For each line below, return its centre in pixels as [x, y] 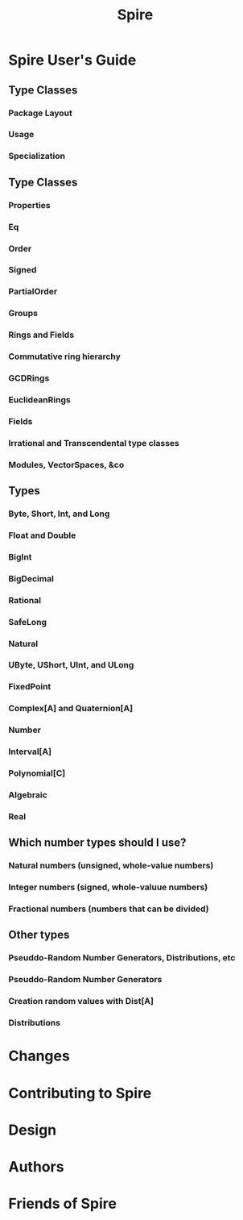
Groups [23, 314]
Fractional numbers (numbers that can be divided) [109, 909]
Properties [29, 205]
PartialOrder [33, 292]
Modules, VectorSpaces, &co [66, 464]
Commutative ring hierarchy [64, 356]
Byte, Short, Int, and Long [59, 514]
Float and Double [42, 535]
